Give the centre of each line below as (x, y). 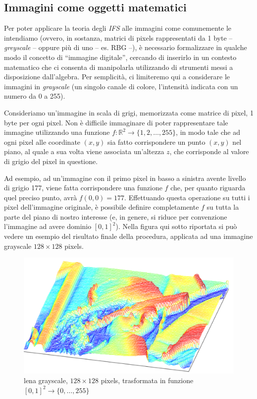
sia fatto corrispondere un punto (156, 142)
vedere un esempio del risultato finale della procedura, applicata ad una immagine (128, 236)
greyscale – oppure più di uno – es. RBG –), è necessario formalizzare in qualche (126, 47)
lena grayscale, (46, 380)
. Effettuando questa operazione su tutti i (187, 197)
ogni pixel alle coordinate (42, 142)
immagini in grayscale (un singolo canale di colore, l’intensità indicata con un (121, 86)
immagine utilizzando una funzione (57, 132)
